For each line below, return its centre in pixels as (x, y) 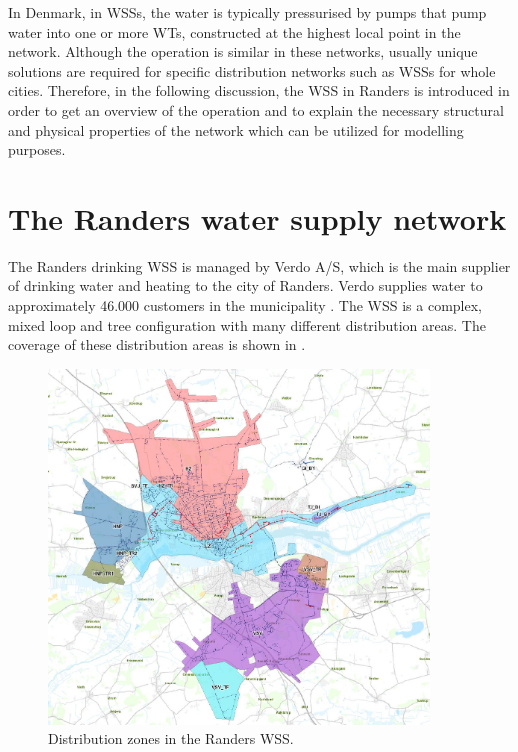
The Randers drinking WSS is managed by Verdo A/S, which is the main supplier (259, 265)
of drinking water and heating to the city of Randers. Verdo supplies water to (245, 285)
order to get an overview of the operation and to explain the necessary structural (256, 109)
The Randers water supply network (257, 217)
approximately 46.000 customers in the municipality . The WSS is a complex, (245, 305)
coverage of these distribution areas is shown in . (157, 344)
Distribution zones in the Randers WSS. (171, 738)
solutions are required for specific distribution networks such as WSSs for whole (252, 70)
